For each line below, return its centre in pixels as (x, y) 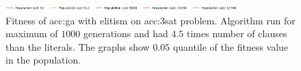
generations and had (126, 33)
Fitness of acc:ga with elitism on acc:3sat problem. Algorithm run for (150, 20)
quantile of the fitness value (231, 46)
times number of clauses (237, 33)
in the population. (43, 60)
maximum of (32, 33)
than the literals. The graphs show (78, 46)
